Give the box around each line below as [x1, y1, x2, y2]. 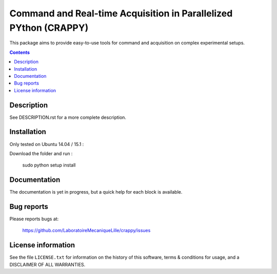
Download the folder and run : [9, 150, 73, 156]
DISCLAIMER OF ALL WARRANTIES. [9, 261, 86, 267]
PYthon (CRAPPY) [9, 22, 89, 33]
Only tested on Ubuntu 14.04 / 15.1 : [9, 141, 84, 147]
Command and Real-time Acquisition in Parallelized [9, 8, 233, 19]
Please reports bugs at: [9, 216, 59, 222]
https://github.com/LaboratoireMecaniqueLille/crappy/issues [22, 227, 151, 234]
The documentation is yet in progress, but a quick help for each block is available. [9, 189, 183, 195]
